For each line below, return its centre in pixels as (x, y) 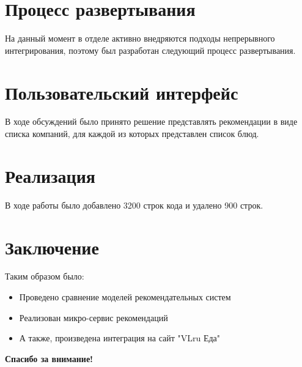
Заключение (52, 247)
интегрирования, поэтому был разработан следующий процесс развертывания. (150, 50)
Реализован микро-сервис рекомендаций (94, 317)
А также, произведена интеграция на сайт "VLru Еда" (120, 338)
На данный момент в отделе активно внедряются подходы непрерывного (140, 38)
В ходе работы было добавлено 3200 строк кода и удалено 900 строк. (134, 205)
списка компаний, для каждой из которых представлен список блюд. (132, 134)
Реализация (50, 175)
